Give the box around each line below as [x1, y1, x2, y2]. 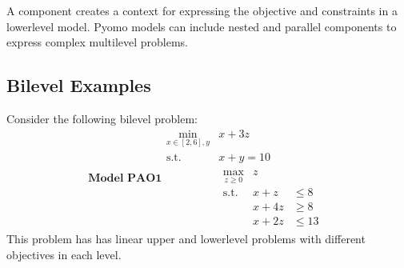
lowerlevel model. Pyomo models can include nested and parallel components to [6, 18, 397, 34]
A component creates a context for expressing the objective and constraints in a [6, 2, 398, 18]
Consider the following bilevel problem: [6, 110, 198, 126]
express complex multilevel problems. [6, 34, 189, 50]
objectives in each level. [6, 246, 122, 262]
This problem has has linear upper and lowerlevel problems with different [6, 230, 366, 247]
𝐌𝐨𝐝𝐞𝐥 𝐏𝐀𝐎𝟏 [88, 173, 162, 185]
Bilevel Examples [6, 73, 151, 98]
